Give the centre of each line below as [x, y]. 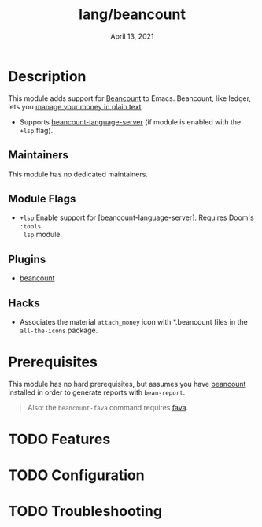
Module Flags [42, 199]
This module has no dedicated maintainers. [78, 174]
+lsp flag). [36, 130]
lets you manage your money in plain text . [76, 106]
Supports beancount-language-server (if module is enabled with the [130, 122]
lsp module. [43, 235]
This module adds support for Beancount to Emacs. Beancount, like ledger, [130, 98]
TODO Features [59, 440]
